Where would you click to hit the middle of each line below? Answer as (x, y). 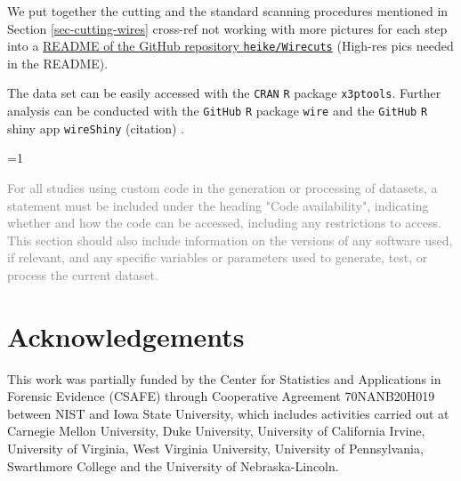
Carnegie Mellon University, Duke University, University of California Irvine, (216, 431)
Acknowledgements (126, 336)
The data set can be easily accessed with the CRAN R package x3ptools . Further (224, 93)
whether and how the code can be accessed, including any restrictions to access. (224, 223)
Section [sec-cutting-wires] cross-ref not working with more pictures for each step (227, 28)
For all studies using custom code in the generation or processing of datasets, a (222, 188)
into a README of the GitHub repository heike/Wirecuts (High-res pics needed (230, 46)
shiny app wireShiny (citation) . (96, 128)
